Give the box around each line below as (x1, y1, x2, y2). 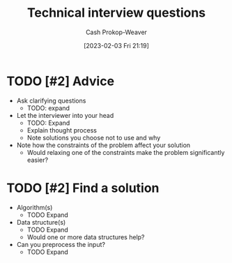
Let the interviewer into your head (16, 111, 114, 119)
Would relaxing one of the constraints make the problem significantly (26, 148, 225, 156)
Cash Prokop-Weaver (85, 28, 148, 36)
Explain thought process (26, 126, 97, 134)
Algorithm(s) (16, 203, 53, 211)
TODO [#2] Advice (6, 73, 115, 89)
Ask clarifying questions (16, 96, 86, 105)
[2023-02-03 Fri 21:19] (84, 41, 149, 50)
